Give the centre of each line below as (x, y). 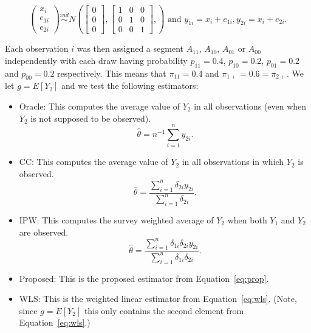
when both (247, 219)
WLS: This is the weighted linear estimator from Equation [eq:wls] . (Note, (158, 299)
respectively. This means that (112, 73)
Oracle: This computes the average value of (100, 106)
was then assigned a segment (130, 48)
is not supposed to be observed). (91, 118)
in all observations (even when (250, 106)
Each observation (37, 48)
